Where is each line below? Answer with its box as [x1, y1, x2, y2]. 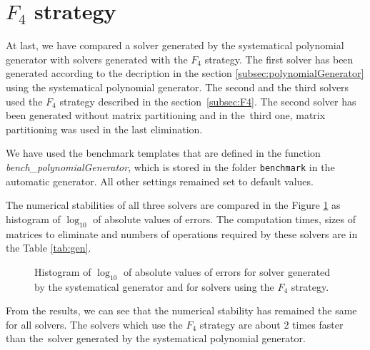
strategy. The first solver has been [204, 51, 354, 66]
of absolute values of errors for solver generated [124, 264, 331, 279]
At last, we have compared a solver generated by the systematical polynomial [6, 38, 344, 53]
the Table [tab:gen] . [6, 240, 91, 255]
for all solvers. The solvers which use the [6, 316, 183, 331]
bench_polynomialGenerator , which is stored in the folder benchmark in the [6, 159, 335, 174]
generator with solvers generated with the [6, 51, 188, 66]
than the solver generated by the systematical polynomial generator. [6, 331, 306, 346]
